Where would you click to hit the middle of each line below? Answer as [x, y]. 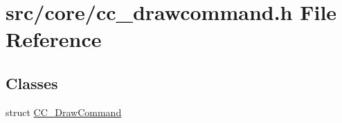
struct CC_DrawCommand [64, 112]
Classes [32, 83]
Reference [54, 39]
